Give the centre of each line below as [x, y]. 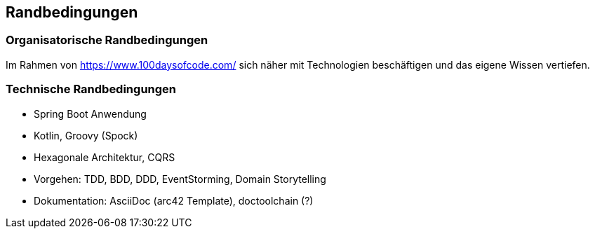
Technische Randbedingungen [91, 89]
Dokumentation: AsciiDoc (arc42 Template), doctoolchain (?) [174, 200]
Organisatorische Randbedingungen [107, 40]
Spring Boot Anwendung [90, 113]
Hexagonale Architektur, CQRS [105, 157]
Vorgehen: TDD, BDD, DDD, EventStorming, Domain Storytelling [180, 179]
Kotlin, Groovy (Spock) [86, 135]
